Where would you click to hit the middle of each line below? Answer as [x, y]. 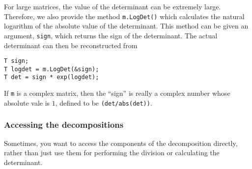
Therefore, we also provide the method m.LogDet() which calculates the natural [124, 16]
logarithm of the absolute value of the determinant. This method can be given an [126, 26]
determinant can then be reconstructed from [71, 45]
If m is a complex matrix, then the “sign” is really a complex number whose [117, 93]
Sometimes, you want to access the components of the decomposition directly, [121, 143]
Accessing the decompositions [64, 125]
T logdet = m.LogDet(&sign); [52, 69]
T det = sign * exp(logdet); [52, 77]
